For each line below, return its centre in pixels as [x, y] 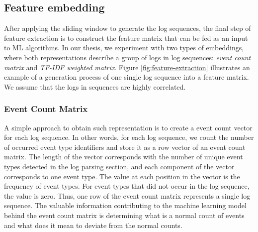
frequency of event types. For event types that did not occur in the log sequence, [127, 186]
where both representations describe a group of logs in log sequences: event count [128, 57]
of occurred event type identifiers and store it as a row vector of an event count [125, 147]
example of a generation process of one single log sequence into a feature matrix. [127, 77]
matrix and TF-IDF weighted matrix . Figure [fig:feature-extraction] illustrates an [127, 67]
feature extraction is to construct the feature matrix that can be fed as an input [126, 38]
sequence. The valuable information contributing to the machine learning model [125, 205]
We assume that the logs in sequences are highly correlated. [95, 86]
